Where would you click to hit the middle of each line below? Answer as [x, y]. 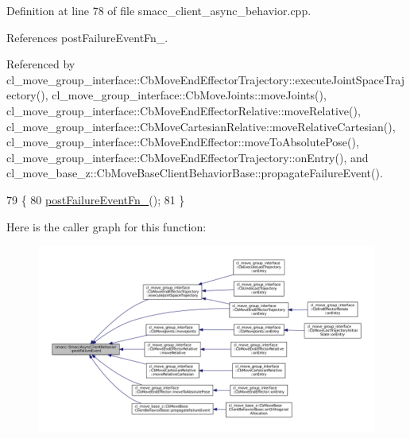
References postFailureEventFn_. [87, 37]
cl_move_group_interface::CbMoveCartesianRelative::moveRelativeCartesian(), [201, 126]
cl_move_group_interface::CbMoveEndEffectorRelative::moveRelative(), [184, 110]
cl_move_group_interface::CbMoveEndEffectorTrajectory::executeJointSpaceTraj [205, 79]
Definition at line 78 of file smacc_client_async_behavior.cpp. [159, 10]
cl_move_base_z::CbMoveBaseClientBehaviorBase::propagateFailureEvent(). [195, 173]
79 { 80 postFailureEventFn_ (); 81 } [96, 199]
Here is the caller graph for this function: [106, 226]
